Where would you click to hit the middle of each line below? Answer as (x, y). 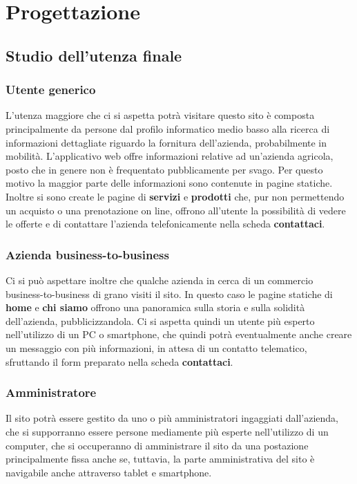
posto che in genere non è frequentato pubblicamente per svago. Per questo (164, 169)
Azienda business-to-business (87, 254)
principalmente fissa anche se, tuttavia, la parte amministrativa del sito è (160, 459)
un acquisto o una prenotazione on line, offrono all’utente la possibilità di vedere (176, 210)
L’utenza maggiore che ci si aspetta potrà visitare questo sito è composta (160, 115)
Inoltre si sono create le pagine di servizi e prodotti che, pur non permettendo (175, 196)
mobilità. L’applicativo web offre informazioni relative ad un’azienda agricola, (170, 156)
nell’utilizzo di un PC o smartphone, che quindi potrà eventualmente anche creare (179, 334)
